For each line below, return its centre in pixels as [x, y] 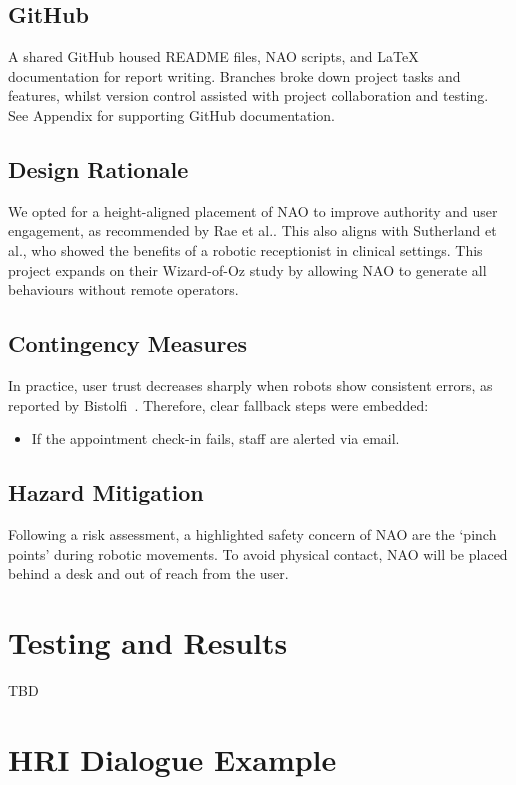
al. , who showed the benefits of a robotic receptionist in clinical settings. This [245, 249]
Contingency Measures [128, 343]
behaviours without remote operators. [123, 289]
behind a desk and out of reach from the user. [148, 573]
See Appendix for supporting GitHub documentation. [171, 114]
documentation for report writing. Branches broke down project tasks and [234, 75]
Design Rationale [98, 168]
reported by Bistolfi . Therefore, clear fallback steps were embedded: [218, 404]
